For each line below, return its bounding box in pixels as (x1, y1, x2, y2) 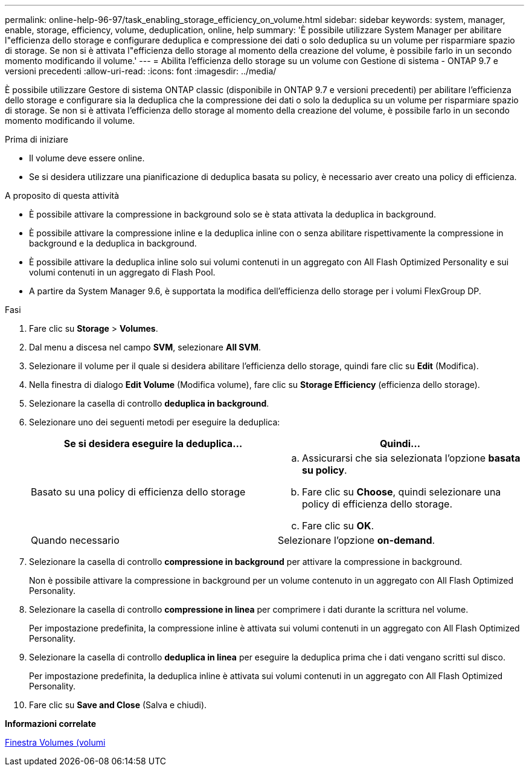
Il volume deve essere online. (29, 153, 145, 163)
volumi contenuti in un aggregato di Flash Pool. (29, 267, 216, 277)
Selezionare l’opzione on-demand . (278, 534, 435, 546)
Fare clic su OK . (302, 520, 374, 532)
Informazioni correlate (5, 718, 97, 729)
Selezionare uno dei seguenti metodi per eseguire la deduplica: (29, 417, 280, 427)
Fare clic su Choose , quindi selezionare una (302, 486, 501, 498)
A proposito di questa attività (5, 190, 120, 201)
